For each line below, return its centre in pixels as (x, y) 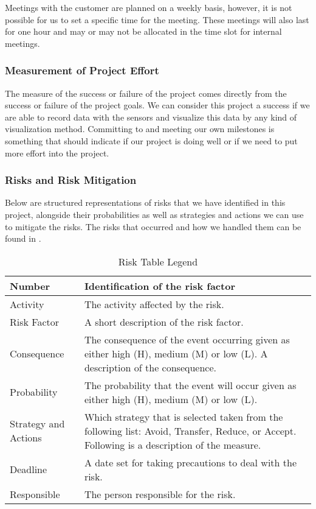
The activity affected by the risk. (154, 304)
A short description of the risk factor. (164, 321)
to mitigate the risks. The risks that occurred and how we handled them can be (153, 226)
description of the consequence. (150, 367)
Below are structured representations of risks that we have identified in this (145, 202)
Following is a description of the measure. (173, 444)
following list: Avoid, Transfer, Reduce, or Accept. (190, 430)
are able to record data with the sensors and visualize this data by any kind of (151, 117)
